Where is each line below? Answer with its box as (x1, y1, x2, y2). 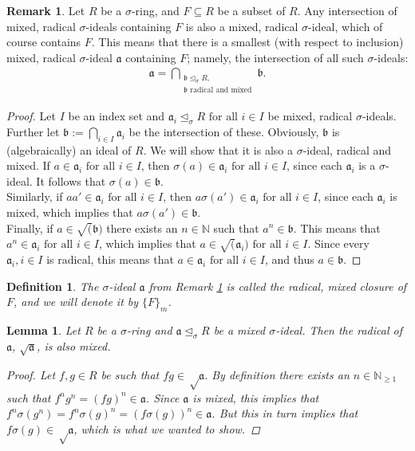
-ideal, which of (308, 18, 383, 34)
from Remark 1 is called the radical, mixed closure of (148, 277, 407, 294)
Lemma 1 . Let (6, 322, 81, 339)
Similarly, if (6, 188, 63, 205)
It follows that (36, 172, 106, 189)
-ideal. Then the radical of (275, 322, 402, 339)
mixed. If (6, 157, 50, 174)
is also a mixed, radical (185, 18, 298, 34)
